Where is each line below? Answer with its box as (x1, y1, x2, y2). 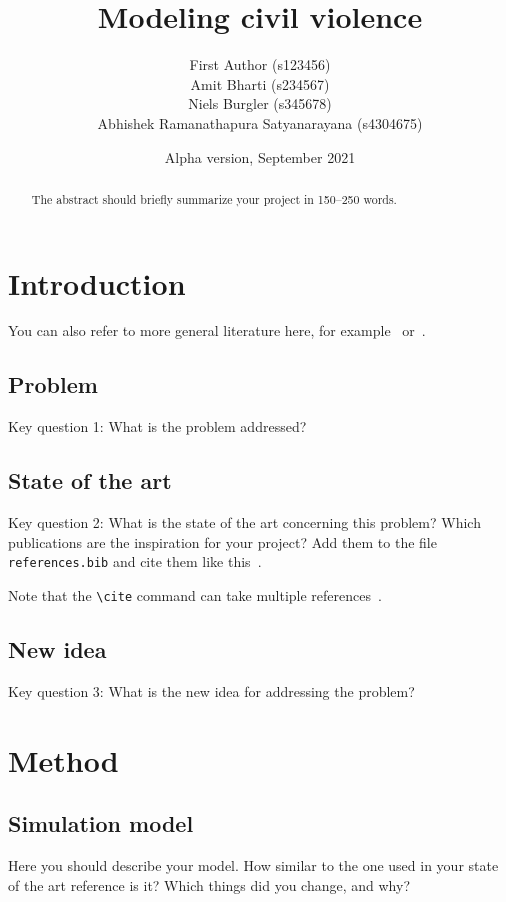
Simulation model (8, 808, 194, 839)
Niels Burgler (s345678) (188, 93, 332, 114)
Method (8, 739, 119, 780)
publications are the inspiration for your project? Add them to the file (8, 531, 437, 552)
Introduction (8, 262, 186, 303)
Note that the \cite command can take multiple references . (8, 584, 382, 605)
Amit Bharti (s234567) (190, 73, 330, 94)
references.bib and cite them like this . (8, 551, 262, 572)
